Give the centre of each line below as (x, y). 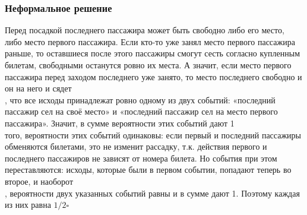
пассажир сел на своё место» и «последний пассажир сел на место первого (141, 111)
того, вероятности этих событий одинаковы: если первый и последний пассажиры (153, 135)
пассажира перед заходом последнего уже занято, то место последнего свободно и (153, 76)
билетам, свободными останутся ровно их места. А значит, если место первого (148, 65)
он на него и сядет (38, 88)
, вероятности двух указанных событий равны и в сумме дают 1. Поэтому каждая (152, 193)
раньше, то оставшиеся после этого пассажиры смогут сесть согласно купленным (153, 53)
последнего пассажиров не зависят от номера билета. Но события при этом (141, 158)
